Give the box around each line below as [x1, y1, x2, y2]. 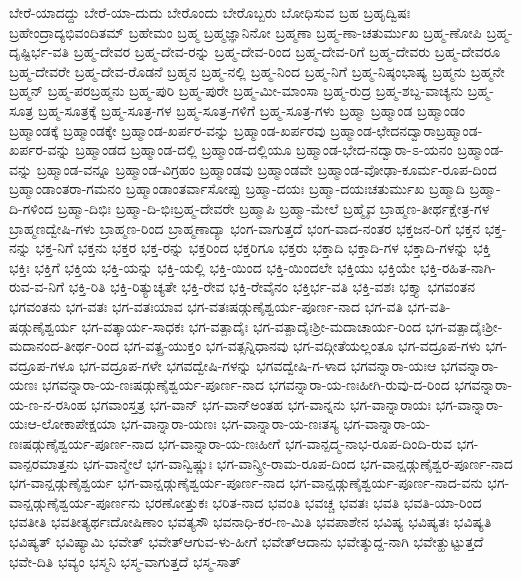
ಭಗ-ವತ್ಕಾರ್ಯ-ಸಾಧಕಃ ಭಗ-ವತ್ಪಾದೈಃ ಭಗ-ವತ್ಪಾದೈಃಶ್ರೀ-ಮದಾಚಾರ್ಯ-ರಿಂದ [81, 315, 422, 336]
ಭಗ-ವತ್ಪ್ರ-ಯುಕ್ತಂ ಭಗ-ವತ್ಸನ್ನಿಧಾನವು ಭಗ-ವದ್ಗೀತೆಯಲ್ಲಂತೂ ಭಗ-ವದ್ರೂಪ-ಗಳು [123, 335, 481, 356]
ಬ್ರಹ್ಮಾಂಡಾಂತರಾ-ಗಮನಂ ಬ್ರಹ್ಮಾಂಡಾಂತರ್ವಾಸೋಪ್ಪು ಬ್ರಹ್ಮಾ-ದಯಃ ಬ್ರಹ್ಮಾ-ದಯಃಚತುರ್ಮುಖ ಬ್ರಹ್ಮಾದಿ [9, 178, 465, 199]
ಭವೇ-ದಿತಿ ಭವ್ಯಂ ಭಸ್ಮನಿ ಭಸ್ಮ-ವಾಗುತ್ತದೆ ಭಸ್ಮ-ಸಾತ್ [9, 550, 241, 571]
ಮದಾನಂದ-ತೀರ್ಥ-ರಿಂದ [9, 335, 120, 356]
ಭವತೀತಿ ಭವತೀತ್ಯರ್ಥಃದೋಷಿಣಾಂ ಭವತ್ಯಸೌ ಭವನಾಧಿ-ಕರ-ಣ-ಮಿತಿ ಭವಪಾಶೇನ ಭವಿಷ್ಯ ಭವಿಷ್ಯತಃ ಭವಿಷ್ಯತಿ [9, 511, 492, 532]
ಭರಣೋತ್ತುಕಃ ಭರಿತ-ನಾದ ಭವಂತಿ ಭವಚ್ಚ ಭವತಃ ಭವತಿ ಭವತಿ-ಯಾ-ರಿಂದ [144, 491, 482, 512]
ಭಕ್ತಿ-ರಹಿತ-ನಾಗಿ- [419, 256, 497, 277]
